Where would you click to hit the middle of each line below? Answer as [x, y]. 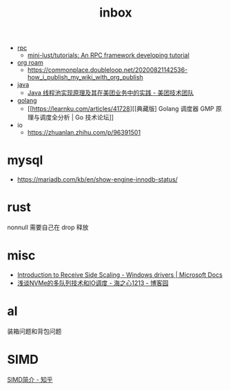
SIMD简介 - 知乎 [30, 379]
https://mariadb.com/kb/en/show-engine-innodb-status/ [97, 179]
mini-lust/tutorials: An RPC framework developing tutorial [108, 55]
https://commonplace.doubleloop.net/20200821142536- [107, 70]
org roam [30, 63]
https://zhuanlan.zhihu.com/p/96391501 [84, 133]
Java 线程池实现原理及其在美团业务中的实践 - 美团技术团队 [111, 93]
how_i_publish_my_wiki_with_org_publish [85, 77]
